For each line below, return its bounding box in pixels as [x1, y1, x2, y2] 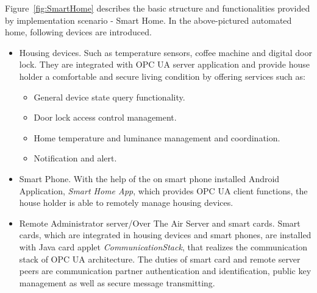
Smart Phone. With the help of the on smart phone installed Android [19, 172, 280, 185]
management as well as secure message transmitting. [19, 276, 215, 289]
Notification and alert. [34, 152, 117, 164]
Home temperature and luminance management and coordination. [34, 131, 280, 144]
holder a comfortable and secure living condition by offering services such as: [19, 69, 305, 82]
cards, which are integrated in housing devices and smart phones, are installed [19, 228, 312, 241]
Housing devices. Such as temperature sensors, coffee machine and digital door [19, 46, 312, 58]
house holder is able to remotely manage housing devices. [19, 196, 233, 209]
